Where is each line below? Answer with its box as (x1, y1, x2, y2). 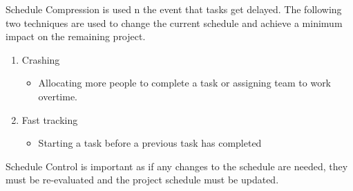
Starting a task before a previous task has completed (38, 136, 262, 150)
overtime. (38, 89, 78, 103)
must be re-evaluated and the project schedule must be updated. (6, 172, 279, 187)
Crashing (21, 52, 60, 66)
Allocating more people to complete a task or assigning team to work (38, 75, 332, 90)
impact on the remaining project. (6, 29, 146, 44)
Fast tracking (21, 112, 78, 127)
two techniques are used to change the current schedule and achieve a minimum (6, 15, 343, 30)
